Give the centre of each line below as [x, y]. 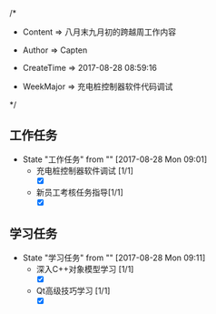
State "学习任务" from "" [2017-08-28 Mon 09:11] [114, 258]
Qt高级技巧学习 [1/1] [73, 290]
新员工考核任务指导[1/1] [80, 192]
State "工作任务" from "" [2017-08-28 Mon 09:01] [115, 159]
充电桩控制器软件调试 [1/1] [85, 170]
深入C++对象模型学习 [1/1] [85, 268]
